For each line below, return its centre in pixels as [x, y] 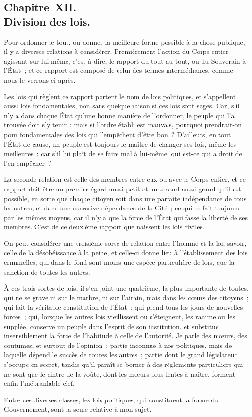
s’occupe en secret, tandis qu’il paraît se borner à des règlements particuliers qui [124, 364]
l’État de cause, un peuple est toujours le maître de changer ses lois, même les [120, 144]
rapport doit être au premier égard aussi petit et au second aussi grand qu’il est [123, 188]
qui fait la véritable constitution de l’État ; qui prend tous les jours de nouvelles [124, 307]
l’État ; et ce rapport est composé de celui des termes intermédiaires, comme [118, 70]
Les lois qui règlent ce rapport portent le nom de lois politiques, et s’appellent [120, 96]
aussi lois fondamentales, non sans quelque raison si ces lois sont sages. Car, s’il [122, 106]
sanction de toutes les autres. [47, 271]
